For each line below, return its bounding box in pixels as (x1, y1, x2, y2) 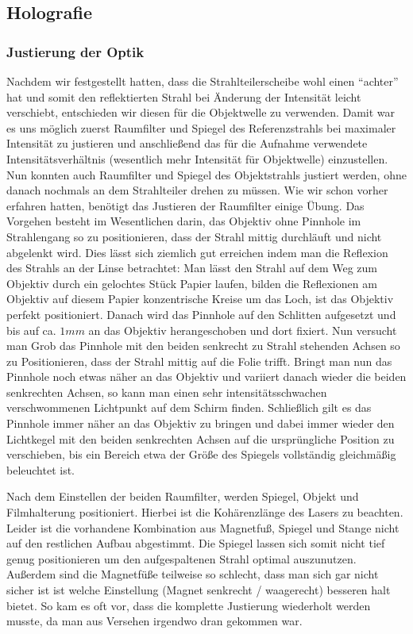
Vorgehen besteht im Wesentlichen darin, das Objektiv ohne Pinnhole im (6, 213, 361, 229)
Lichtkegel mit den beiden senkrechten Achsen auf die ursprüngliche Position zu (6, 430, 395, 447)
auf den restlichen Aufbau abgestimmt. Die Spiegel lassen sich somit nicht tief (6, 535, 385, 551)
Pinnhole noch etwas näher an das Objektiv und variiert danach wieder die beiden (6, 368, 407, 385)
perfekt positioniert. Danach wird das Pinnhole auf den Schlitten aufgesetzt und (6, 305, 396, 322)
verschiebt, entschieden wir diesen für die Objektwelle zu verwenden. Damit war (6, 104, 396, 121)
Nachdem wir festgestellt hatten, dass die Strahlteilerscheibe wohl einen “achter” (6, 73, 399, 89)
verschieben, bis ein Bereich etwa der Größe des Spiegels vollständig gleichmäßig (6, 446, 396, 463)
